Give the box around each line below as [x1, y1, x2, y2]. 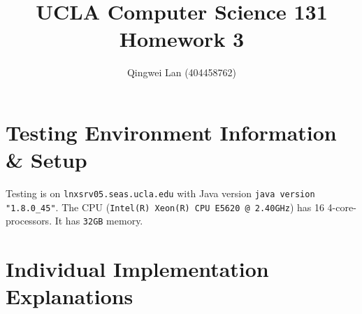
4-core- [327, 199, 356, 214]
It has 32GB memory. [55, 213, 143, 228]
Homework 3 [119, 24, 245, 53]
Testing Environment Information [6, 117, 337, 146]
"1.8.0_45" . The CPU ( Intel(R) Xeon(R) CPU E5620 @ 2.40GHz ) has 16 [6, 199, 324, 214]
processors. [6, 213, 52, 228]
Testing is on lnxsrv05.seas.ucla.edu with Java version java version [6, 186, 315, 201]
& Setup [6, 145, 87, 174]
